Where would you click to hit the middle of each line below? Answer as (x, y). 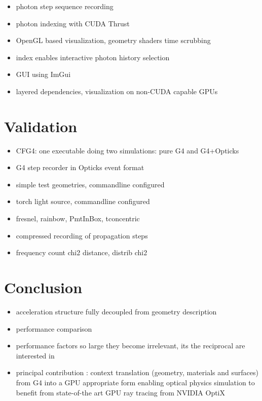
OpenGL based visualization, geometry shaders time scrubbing (113, 40)
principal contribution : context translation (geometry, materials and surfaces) (137, 372)
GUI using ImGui (43, 74)
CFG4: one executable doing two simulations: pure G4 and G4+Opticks (127, 150)
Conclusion (43, 287)
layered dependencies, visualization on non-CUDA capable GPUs (117, 91)
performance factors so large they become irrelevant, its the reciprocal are (130, 346)
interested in (35, 355)
